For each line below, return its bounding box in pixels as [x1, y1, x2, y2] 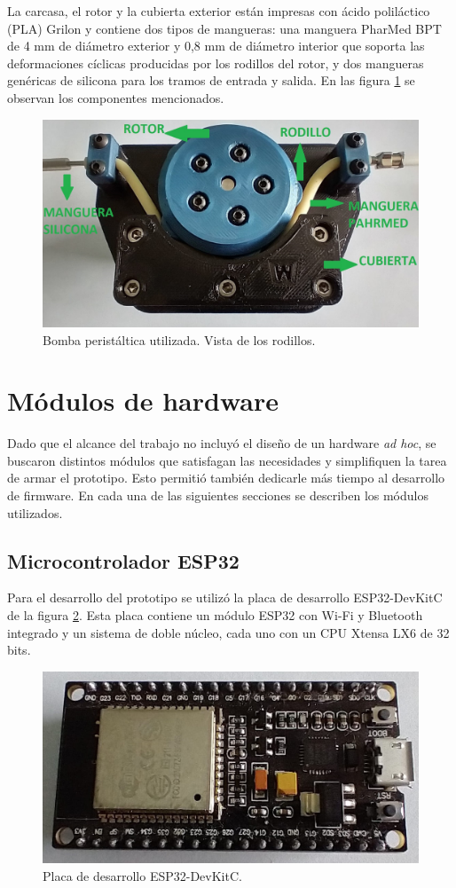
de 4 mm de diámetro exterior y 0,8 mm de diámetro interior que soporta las [7, 36, 425, 55]
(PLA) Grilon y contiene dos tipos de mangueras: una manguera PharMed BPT [7, 19, 442, 37]
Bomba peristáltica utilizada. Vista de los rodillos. [43, 330, 316, 349]
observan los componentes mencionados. [7, 88, 224, 106]
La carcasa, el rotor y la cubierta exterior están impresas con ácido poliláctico [7, 2, 430, 20]
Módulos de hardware [7, 382, 279, 419]
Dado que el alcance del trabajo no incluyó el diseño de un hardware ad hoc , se [7, 434, 436, 452]
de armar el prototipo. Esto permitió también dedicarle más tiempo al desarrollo [7, 468, 445, 487]
